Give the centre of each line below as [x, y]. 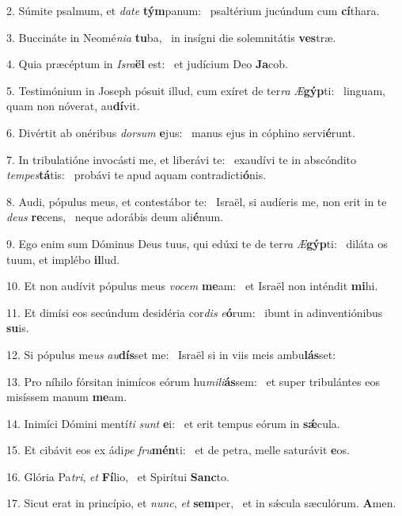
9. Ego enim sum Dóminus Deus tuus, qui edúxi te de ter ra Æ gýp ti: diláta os [197, 243]
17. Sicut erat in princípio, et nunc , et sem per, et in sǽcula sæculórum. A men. [201, 503]
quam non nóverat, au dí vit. [73, 106]
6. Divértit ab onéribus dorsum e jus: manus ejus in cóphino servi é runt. [181, 132]
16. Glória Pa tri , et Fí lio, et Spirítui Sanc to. [118, 476]
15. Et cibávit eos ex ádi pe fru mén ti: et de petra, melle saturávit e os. [178, 450]
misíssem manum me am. [67, 397]
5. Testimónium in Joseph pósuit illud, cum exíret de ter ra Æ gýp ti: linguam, [196, 90]
